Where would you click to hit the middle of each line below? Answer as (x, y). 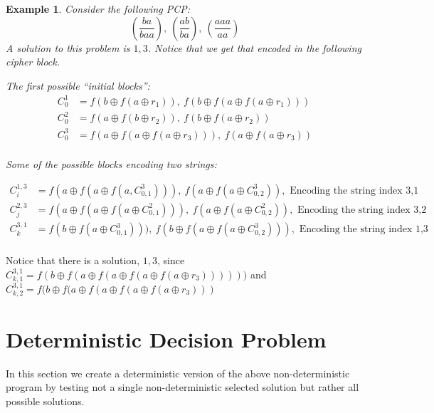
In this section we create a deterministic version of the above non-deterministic (178, 373)
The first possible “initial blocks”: (78, 85)
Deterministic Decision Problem (166, 339)
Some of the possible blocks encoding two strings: (111, 164)
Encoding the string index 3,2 (362, 210)
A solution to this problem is (68, 47)
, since (171, 260)
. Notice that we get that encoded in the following (254, 47)
